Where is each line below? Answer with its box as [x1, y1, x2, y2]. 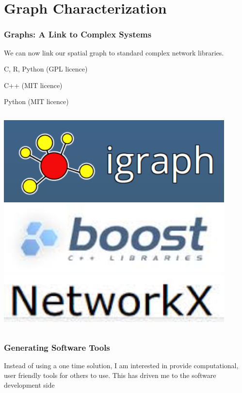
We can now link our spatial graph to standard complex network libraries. [4, 47, 224, 57]
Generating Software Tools [4, 341, 110, 354]
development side [4, 379, 55, 390]
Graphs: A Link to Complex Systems [4, 28, 152, 40]
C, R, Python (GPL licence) [4, 64, 88, 74]
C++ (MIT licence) [4, 80, 63, 90]
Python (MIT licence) [4, 96, 69, 107]
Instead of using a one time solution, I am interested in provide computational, [4, 360, 239, 371]
